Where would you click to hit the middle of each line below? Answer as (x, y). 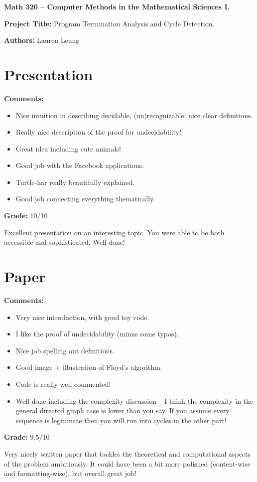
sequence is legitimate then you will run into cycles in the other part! (121, 420)
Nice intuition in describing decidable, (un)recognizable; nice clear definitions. (134, 115)
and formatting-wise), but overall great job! (70, 473)
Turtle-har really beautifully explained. (75, 182)
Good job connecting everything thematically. (85, 199)
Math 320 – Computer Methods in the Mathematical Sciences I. (117, 6)
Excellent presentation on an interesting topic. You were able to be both (114, 232)
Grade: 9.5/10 (27, 437)
